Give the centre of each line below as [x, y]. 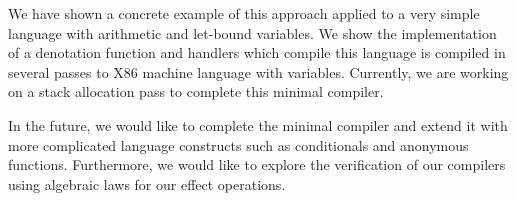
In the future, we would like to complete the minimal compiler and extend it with [258, 124]
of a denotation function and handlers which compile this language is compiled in [257, 52]
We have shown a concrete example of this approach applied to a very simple [244, 13]
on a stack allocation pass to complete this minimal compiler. [196, 91]
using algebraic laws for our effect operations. [147, 183]
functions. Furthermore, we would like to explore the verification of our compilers [257, 164]
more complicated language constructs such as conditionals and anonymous [238, 144]
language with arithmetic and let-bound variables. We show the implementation [252, 32]
